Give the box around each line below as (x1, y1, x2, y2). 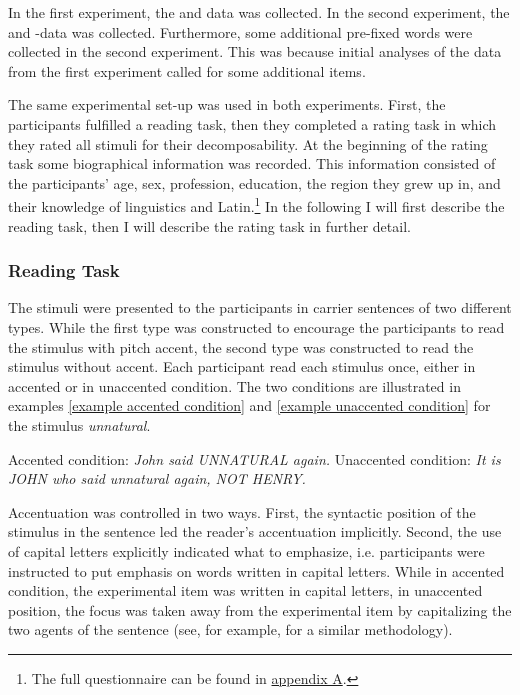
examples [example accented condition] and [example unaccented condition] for (8, 395, 491, 416)
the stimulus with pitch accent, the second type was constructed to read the (8, 336, 474, 357)
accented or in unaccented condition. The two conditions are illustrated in (8, 375, 461, 396)
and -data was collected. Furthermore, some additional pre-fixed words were (8, 21, 473, 42)
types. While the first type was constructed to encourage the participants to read (8, 317, 505, 337)
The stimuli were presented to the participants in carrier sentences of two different (8, 297, 512, 318)
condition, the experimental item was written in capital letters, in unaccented (8, 580, 483, 601)
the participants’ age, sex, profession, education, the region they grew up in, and (8, 172, 501, 193)
